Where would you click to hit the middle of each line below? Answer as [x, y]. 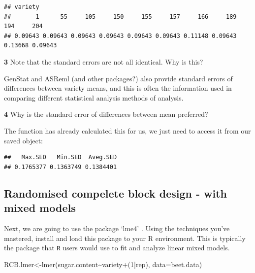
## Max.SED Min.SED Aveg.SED [61, 157]
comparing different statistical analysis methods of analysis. [94, 97]
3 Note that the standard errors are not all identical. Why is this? [104, 61]
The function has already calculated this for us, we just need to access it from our [127, 130]
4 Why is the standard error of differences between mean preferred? [106, 114]
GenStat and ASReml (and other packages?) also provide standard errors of [118, 78]
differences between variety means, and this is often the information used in [118, 88]
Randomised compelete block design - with [116, 193]
